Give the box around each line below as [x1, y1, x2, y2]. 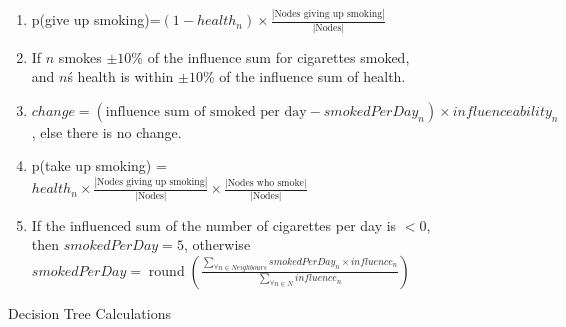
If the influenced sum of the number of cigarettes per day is [31, 214, 397, 235]
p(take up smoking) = [31, 155, 167, 176]
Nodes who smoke [227, 177, 304, 188]
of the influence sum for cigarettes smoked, [147, 46, 410, 67]
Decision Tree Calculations [8, 302, 171, 323]
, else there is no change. [31, 121, 182, 142]
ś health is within [67, 66, 174, 87]
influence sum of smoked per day [105, 104, 307, 119]
